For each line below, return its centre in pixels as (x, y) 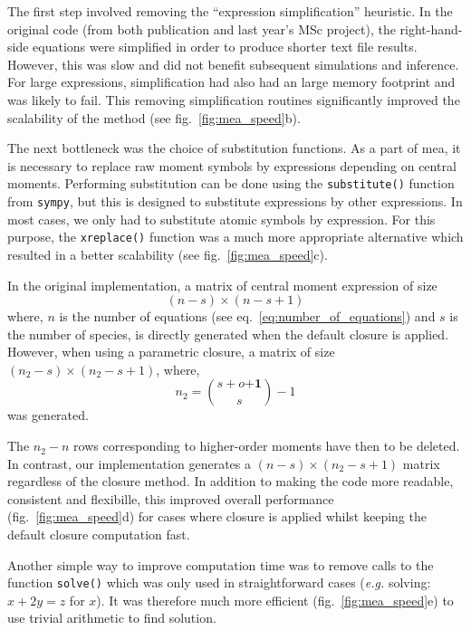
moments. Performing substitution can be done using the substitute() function (231, 183)
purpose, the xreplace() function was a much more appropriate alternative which (235, 237)
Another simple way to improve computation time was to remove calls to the (221, 564)
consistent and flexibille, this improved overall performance (171, 498)
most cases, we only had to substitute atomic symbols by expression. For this (221, 219)
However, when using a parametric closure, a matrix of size (171, 352)
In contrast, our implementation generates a (129, 463)
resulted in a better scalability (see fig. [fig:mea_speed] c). (168, 254)
